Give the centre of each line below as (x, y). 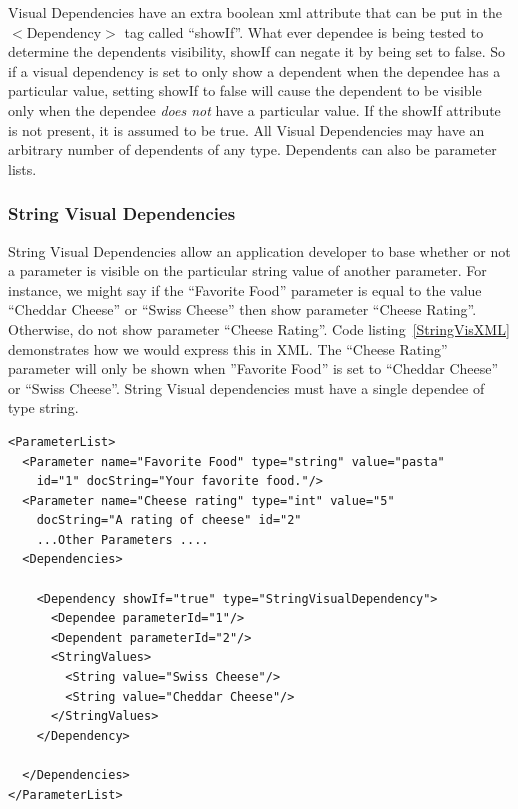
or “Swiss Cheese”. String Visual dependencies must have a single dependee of (246, 387)
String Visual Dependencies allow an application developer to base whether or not (259, 250)
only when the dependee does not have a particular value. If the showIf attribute (254, 109)
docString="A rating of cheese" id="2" (169, 520)
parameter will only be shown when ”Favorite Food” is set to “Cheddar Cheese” (253, 368)
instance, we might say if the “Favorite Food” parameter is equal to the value (245, 289)
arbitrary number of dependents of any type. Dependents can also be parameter (252, 149)
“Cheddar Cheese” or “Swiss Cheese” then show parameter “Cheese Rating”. (242, 309)
